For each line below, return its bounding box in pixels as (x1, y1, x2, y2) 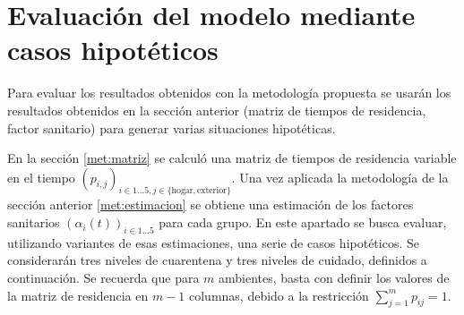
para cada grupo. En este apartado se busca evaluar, (159, 213, 447, 232)
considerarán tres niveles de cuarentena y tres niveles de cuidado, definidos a (7, 251, 427, 269)
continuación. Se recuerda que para (7, 268, 200, 287)
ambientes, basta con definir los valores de (219, 268, 450, 287)
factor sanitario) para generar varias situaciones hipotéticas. (7, 118, 336, 137)
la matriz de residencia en (7, 285, 149, 304)
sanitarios (7, 213, 60, 232)
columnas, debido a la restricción (189, 285, 369, 304)
